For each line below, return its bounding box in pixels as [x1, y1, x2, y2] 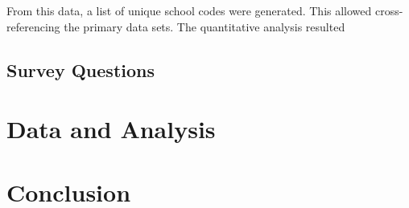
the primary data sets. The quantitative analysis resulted [64, 18, 345, 35]
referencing [6, 18, 60, 35]
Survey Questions [6, 57, 155, 82]
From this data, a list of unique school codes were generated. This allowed [6, 2, 372, 18]
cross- [374, 2, 403, 18]
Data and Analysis [6, 112, 216, 145]
